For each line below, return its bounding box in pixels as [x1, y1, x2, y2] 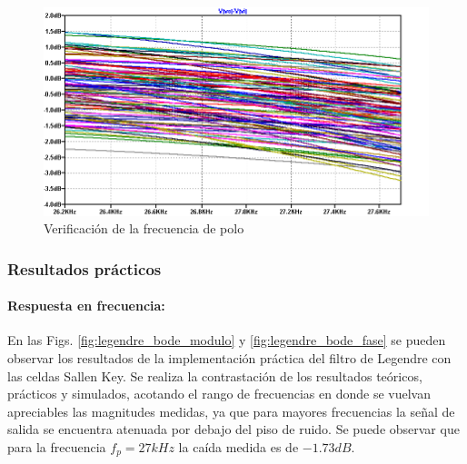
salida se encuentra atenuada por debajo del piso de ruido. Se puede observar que [7, 420, 460, 439]
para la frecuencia [7, 438, 106, 457]
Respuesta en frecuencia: [7, 296, 165, 315]
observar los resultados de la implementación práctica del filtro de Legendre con [7, 349, 452, 368]
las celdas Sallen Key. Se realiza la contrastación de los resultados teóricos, [7, 366, 422, 385]
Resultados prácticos [7, 257, 162, 280]
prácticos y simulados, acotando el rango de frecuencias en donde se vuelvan [7, 384, 431, 403]
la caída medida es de [178, 438, 299, 457]
